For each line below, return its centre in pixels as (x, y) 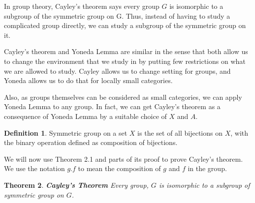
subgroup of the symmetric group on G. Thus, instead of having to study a (117, 15)
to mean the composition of (119, 168)
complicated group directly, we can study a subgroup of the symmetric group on (125, 25)
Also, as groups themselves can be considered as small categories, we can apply (123, 97)
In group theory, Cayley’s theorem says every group (82, 6)
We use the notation (34, 168)
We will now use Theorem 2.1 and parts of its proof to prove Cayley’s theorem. (124, 159)
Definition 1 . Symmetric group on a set (66, 132)
